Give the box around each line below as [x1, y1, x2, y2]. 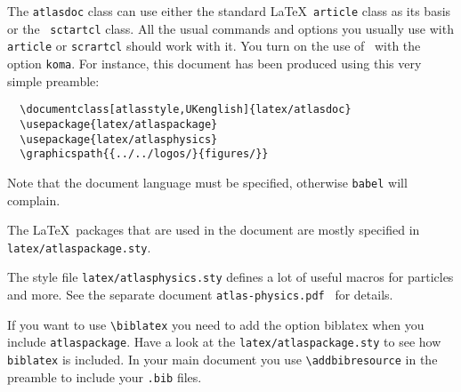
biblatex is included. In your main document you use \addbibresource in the [7, 349, 438, 368]
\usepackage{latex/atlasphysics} [20, 132, 218, 146]
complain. [7, 190, 61, 209]
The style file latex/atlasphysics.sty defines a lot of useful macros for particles [7, 268, 454, 286]
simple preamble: [7, 71, 100, 90]
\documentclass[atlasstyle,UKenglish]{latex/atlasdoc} [20, 103, 352, 116]
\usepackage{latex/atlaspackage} [20, 117, 218, 131]
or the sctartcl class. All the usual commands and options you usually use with [7, 19, 454, 37]
